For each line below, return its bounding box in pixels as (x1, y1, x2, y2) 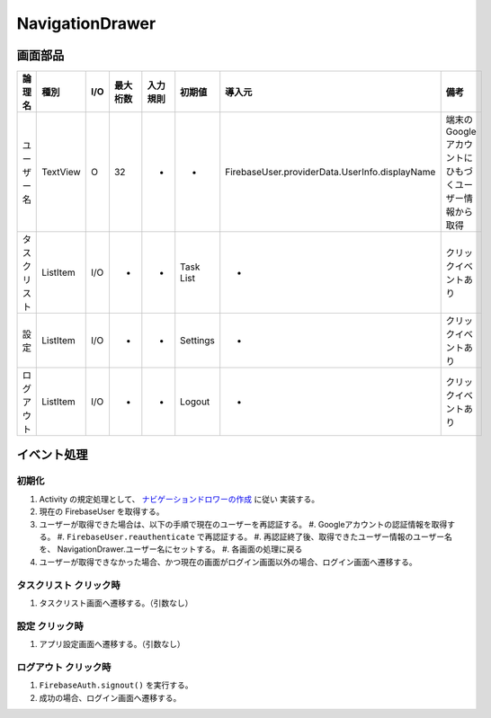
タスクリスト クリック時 (16, 579, 121, 591)
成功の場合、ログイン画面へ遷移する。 (39, 692, 182, 703)
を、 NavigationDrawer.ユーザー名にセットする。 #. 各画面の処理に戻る (39, 544, 303, 554)
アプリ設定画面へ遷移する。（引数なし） (39, 639, 185, 650)
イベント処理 (16, 448, 88, 463)
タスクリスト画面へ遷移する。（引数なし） (39, 598, 193, 608)
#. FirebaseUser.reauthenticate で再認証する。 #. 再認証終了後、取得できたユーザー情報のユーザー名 (57, 531, 453, 542)
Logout (180, 395, 210, 408)
